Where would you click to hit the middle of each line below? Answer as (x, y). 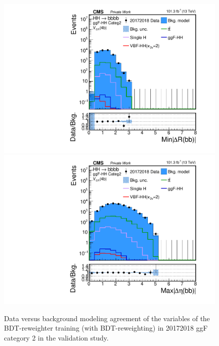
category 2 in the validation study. (56, 337)
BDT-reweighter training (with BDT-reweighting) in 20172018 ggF (106, 328)
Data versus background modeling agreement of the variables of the (107, 318)
